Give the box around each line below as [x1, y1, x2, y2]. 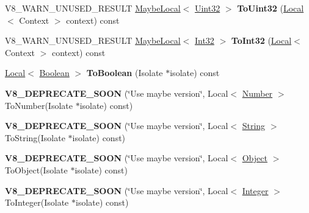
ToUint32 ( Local [237, 2, 304, 14]
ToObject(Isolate [5, 163, 68, 176]
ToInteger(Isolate [5, 196, 69, 209]
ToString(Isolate [5, 131, 65, 144]
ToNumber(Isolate [5, 99, 73, 111]
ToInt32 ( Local [231, 34, 292, 47]
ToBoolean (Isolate [86, 66, 163, 79]
